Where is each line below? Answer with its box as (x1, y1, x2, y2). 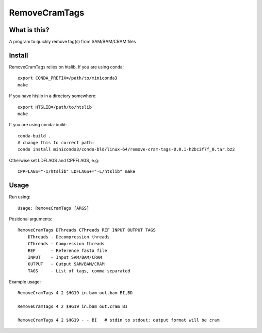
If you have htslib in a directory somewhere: (9, 93, 97, 99)
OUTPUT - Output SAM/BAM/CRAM (27, 261, 105, 267)
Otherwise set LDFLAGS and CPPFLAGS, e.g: (9, 157, 99, 163)
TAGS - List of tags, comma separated (27, 268, 131, 274)
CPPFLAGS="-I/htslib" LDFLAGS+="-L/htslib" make (17, 169, 135, 174)
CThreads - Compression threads (27, 241, 105, 247)
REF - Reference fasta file (27, 248, 108, 253)
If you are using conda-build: (9, 122, 67, 128)
